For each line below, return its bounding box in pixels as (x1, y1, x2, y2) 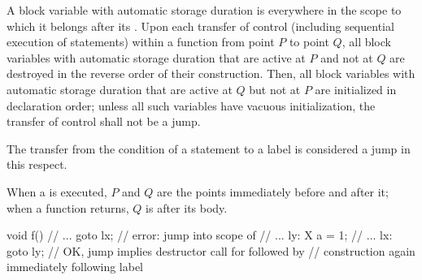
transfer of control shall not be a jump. (7, 113, 201, 130)
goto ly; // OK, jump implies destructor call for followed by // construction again (7, 242, 415, 259)
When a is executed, (7, 183, 107, 200)
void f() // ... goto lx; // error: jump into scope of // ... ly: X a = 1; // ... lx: (7, 226, 393, 243)
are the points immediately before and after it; (157, 183, 389, 200)
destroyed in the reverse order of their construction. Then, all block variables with (7, 65, 415, 82)
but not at (249, 80, 301, 97)
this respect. (7, 156, 67, 173)
